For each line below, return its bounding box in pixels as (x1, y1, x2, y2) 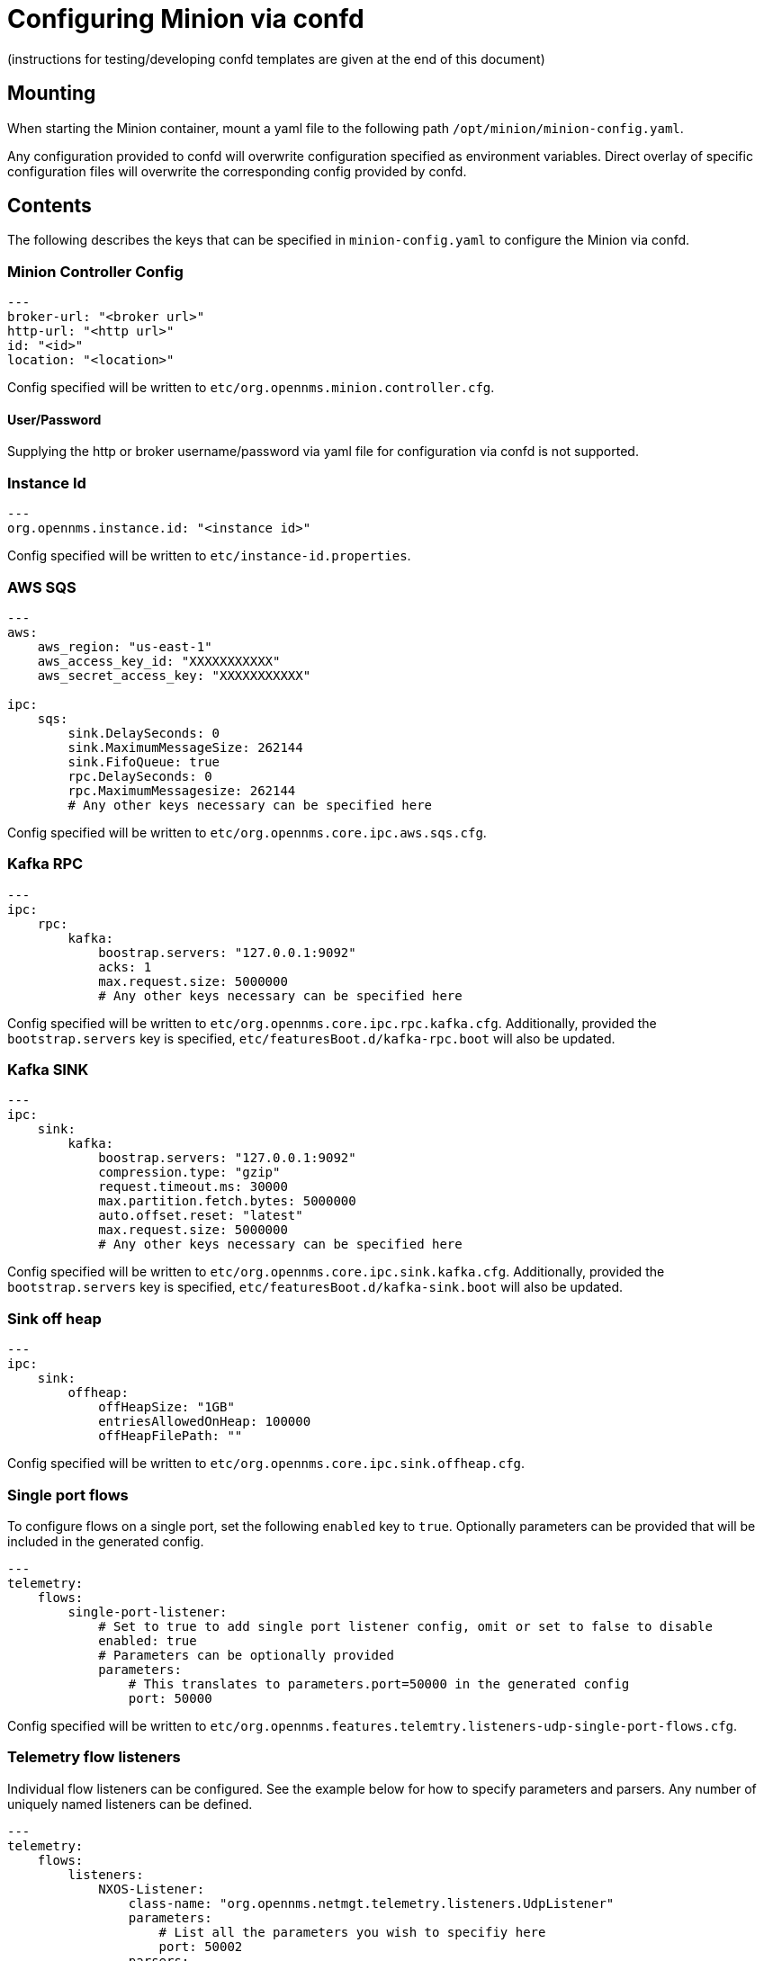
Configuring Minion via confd (7, 4, 364, 34)
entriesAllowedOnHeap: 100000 (98, 1414, 311, 1429)
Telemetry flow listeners (7, 1748, 181, 1767)
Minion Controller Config (7, 262, 184, 281)
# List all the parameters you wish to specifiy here (158, 1924, 546, 1939)
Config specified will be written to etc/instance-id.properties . (7, 548, 411, 564)
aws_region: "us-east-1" (37, 639, 212, 654)
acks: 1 (98, 959, 152, 974)
